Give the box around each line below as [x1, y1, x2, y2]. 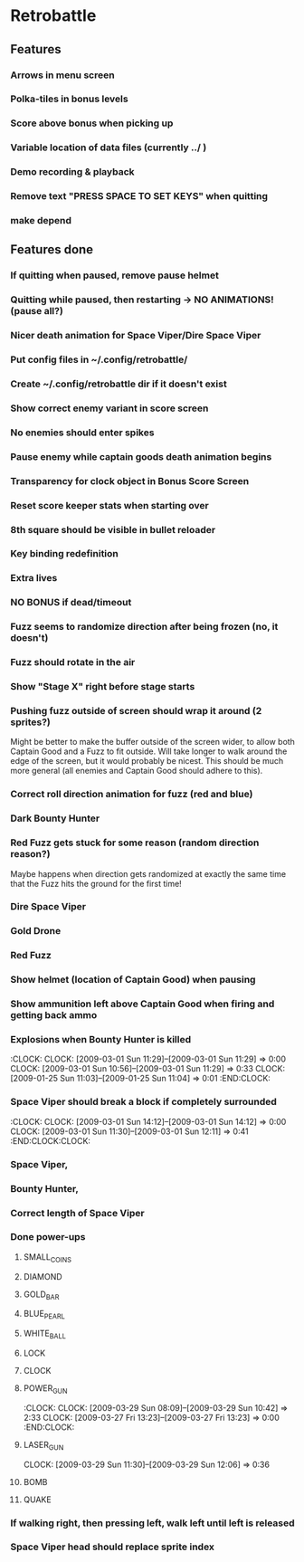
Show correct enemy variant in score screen [10, 402, 209, 414]
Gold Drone [10, 925, 62, 938]
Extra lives [10, 572, 58, 585]
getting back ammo [10, 1009, 98, 1022]
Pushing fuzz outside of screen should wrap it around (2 [10, 705, 262, 718]
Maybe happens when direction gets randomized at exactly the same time [10, 868, 287, 879]
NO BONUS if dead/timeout [10, 596, 132, 609]
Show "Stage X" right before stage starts [10, 681, 195, 693]
